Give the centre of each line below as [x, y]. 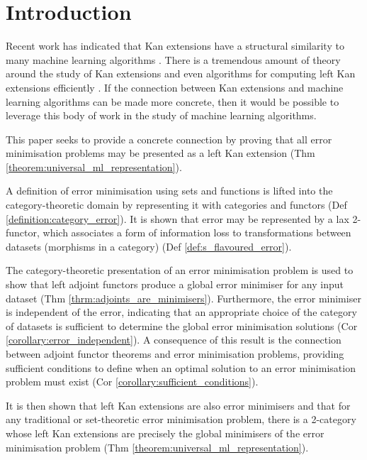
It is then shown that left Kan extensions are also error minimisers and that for [178, 405]
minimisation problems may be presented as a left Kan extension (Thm [160, 153]
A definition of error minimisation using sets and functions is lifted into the [169, 191]
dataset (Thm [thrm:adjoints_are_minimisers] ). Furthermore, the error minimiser [183, 298]
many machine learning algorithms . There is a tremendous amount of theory [173, 59]
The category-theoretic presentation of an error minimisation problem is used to [180, 270]
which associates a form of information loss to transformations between [197, 232]
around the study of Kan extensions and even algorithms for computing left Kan [181, 73]
